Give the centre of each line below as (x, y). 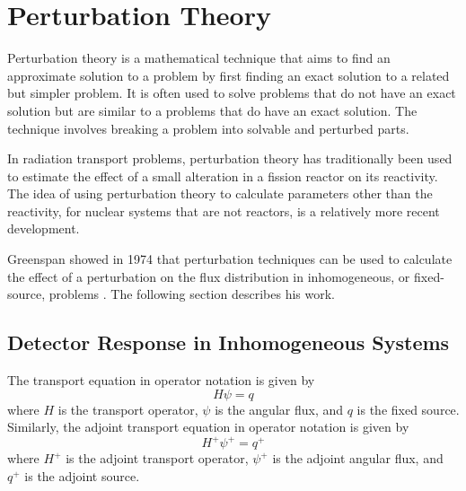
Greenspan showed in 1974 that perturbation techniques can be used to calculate (230, 259)
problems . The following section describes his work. (192, 294)
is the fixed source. (408, 409)
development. (44, 228)
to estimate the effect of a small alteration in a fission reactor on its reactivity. (223, 175)
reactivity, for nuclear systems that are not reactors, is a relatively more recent (224, 210)
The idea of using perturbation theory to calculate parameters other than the (220, 193)
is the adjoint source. (82, 475)
